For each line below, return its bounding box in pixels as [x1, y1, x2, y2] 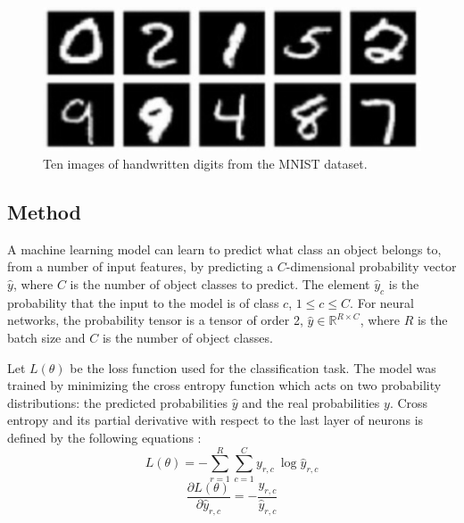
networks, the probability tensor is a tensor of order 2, [7, 311, 303, 329]
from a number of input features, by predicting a [7, 257, 274, 276]
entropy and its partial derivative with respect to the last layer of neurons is [7, 411, 424, 429]
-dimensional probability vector [286, 257, 457, 276]
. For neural [350, 293, 414, 311]
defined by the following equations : [7, 428, 202, 446]
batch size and [7, 328, 86, 346]
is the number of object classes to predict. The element [70, 275, 370, 294]
